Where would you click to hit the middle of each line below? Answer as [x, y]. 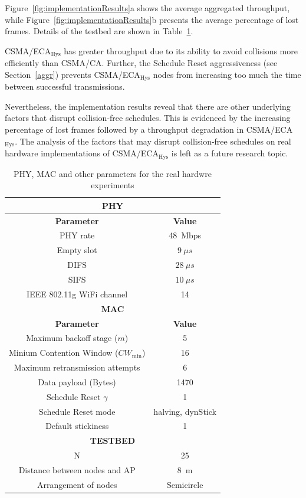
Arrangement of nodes [77, 484]
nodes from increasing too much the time [227, 74]
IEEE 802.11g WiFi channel [77, 294]
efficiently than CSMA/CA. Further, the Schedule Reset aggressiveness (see [141, 63]
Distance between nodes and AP [77, 469]
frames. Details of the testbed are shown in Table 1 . [99, 31]
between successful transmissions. [65, 86]
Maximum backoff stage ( [72, 338]
